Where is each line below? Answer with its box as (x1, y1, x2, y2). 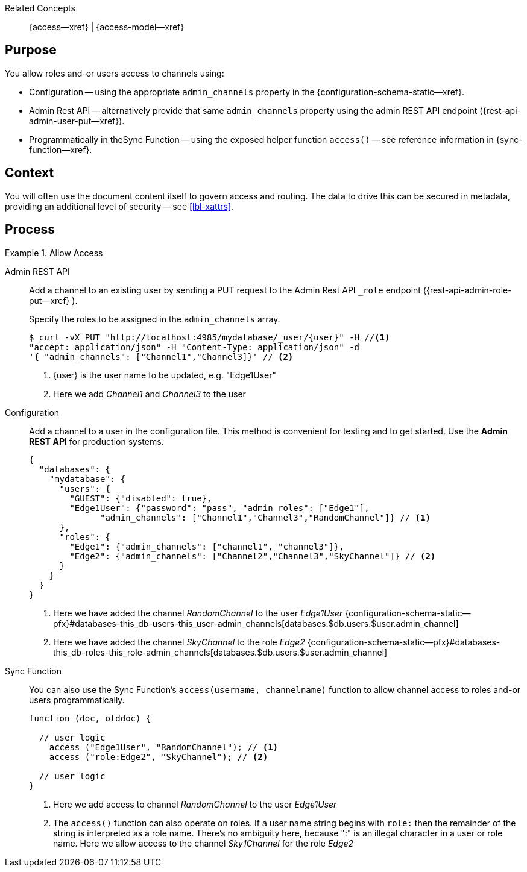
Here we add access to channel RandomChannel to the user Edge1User (53, 798, 337, 809)
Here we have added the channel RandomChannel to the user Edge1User (53, 607, 343, 618)
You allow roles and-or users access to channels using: (5, 67, 224, 78)
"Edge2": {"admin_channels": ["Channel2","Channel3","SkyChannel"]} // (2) (69, 551, 436, 561)
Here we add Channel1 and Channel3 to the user (53, 388, 246, 399)
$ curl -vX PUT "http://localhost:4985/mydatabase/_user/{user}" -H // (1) (29, 332, 390, 342)
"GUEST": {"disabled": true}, (69, 493, 212, 503)
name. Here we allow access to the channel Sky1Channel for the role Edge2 (53, 838, 354, 848)
